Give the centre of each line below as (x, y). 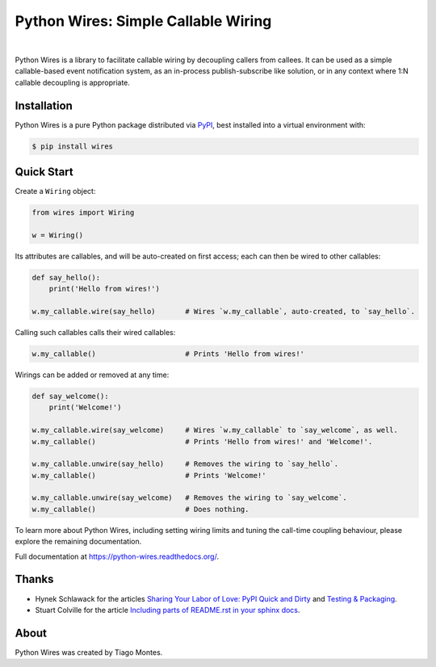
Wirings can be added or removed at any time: (92, 375)
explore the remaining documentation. (78, 542)
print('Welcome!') (85, 407)
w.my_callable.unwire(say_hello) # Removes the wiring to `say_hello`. (185, 464)
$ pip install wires (72, 146)
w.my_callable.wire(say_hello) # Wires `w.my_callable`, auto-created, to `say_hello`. (224, 312)
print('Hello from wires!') (105, 289)
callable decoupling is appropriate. (73, 82)
